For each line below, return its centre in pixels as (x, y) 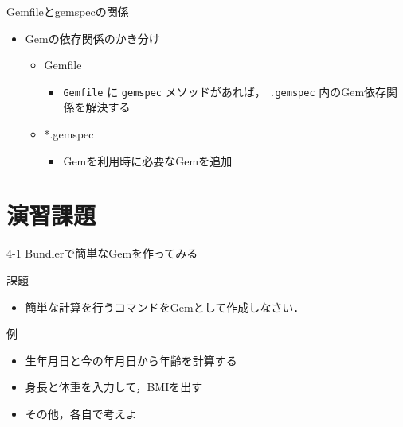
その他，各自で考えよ (81, 413)
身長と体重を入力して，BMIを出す (114, 387)
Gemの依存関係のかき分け (92, 38)
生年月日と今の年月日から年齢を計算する (131, 360)
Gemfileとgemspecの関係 (68, 11)
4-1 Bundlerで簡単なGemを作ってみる (102, 253)
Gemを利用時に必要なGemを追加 (148, 160)
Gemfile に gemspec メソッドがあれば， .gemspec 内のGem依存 (225, 91)
